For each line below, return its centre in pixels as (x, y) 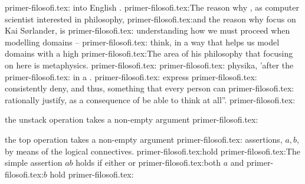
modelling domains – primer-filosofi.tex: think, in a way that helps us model (142, 42)
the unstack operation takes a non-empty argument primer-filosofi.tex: (132, 119)
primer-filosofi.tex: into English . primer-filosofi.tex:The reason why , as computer (152, 7)
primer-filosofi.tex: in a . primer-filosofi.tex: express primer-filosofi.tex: (131, 76)
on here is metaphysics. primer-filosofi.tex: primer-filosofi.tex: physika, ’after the (149, 65)
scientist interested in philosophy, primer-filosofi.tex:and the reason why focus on (150, 19)
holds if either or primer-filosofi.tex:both (148, 162)
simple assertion (34, 162)
